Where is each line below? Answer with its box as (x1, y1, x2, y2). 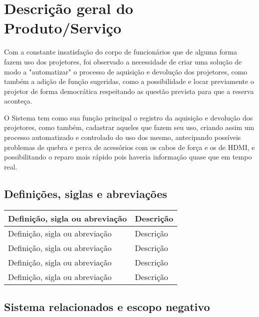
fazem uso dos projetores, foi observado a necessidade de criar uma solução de (4, 56, 242, 66)
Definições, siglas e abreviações (4, 185, 167, 201)
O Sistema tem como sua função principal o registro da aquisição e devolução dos (4, 112, 253, 122)
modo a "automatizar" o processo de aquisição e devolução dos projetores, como (4, 66, 248, 76)
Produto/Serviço (4, 17, 122, 38)
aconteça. (4, 95, 32, 106)
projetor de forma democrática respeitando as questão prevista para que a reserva (4, 85, 254, 96)
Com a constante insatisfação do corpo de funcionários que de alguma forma (4, 46, 238, 57)
